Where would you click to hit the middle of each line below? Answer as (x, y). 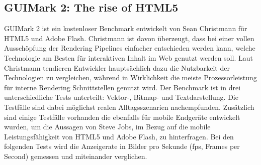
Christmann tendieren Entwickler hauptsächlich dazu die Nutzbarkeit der (117, 67)
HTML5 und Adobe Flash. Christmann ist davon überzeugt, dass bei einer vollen (129, 38)
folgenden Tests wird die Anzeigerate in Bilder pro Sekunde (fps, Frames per (122, 146)
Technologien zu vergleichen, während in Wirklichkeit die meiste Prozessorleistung (130, 77)
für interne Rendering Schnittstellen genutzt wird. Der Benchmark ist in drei (122, 87)
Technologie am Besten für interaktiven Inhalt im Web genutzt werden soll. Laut (128, 57)
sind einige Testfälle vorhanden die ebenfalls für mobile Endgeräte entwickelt (122, 117)
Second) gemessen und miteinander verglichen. (76, 156)
